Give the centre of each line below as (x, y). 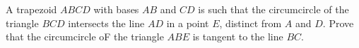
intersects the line (106, 23)
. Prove (338, 23)
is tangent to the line (238, 37)
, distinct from (251, 23)
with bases (116, 9)
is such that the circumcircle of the (273, 9)
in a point (188, 23)
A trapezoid (31, 9)
